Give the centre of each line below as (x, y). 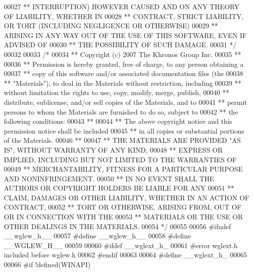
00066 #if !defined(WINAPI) (47, 264)
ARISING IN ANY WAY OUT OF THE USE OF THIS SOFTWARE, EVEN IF (126, 35)
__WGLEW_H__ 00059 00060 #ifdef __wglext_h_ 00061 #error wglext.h (121, 245)
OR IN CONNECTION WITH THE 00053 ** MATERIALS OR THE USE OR (123, 217)
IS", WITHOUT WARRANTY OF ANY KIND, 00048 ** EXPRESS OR (113, 149)
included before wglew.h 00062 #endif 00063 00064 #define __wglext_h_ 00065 (126, 255)
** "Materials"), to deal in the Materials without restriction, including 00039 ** (123, 83)
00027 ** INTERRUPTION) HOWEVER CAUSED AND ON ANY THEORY (122, 6)
